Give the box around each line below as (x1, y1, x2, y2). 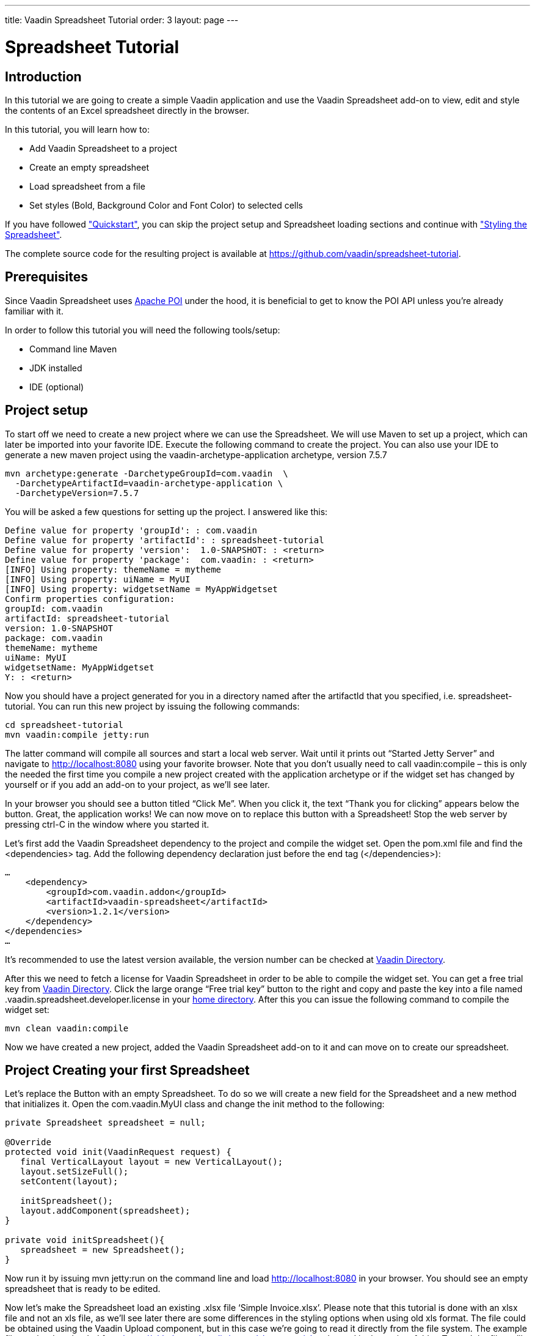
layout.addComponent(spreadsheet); (20, 1206, 191, 1216)
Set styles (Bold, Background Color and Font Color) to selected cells (29, 199, 303, 210)
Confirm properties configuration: (5, 593, 175, 604)
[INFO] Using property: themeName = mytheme (5, 564, 222, 574)
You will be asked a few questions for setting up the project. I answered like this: (5, 506, 328, 517)
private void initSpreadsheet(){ (5, 1235, 165, 1245)
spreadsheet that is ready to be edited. (5, 1283, 161, 1294)
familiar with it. (5, 305, 64, 316)
